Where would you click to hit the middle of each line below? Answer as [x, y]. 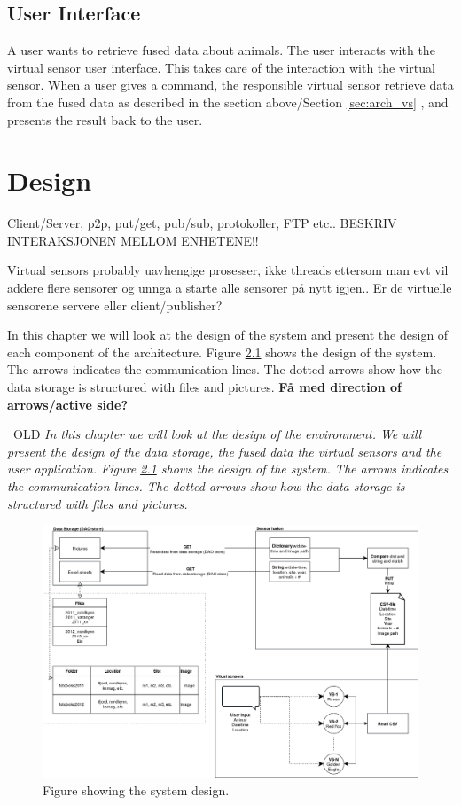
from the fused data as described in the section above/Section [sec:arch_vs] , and [228, 102]
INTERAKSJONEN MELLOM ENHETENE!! [133, 240]
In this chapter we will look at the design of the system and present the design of [228, 335]
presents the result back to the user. [105, 119]
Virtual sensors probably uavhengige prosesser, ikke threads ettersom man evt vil [228, 270]
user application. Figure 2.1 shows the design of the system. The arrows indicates [228, 469]
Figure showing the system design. [136, 790]
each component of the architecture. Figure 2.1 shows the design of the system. [222, 352]
